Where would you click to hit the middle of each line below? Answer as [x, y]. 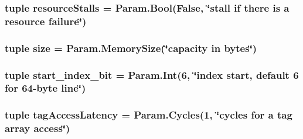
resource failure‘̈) [46, 21]
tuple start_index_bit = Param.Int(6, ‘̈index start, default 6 [152, 74]
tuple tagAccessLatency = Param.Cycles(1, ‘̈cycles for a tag [149, 115]
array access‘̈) [38, 128]
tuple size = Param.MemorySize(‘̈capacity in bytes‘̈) [131, 48]
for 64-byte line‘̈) [45, 88]
